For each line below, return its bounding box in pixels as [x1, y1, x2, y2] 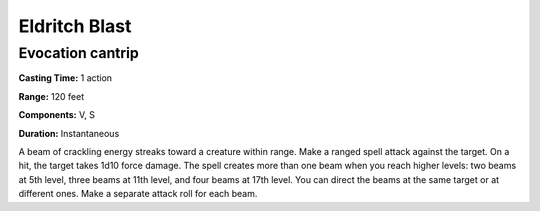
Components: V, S [18, 109, 95, 121]
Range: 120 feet [18, 90, 85, 102]
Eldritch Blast [18, 15, 132, 37]
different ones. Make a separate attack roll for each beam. [18, 188, 258, 200]
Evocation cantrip [18, 44, 139, 62]
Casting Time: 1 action [18, 72, 113, 84]
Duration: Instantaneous [18, 127, 120, 139]
